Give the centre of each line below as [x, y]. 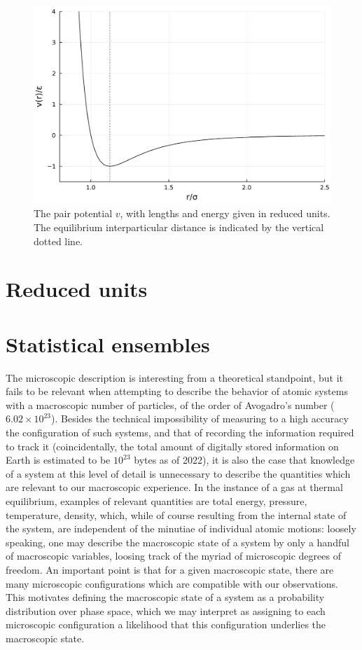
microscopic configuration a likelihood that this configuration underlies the [166, 624]
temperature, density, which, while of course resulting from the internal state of [176, 514]
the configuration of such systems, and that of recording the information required [180, 433]
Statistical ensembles [108, 344]
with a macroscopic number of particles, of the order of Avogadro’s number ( [170, 404]
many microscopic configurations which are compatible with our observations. [172, 583]
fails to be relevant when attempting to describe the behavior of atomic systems [177, 391]
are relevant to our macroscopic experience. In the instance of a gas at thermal [174, 487]
